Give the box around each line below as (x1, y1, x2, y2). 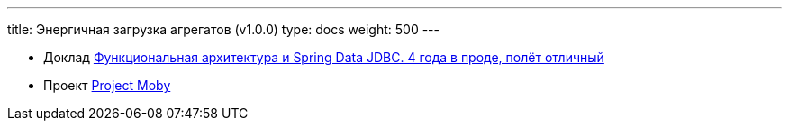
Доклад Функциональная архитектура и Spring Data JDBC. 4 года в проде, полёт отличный (43, 50, 604, 65)
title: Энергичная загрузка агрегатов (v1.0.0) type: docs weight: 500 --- (7, 22, 440, 37)
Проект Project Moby (43, 78, 171, 93)
